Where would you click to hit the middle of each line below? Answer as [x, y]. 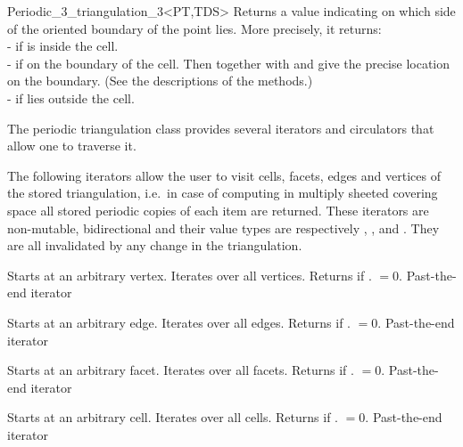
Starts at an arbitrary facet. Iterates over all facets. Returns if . [181, 370]
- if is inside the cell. [63, 46]
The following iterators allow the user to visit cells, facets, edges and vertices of [224, 175]
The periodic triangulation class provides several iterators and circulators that [221, 128]
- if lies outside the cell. [71, 98]
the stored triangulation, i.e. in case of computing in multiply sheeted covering [223, 193]
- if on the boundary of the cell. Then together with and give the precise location [229, 63]
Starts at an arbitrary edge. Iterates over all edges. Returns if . [179, 322]
